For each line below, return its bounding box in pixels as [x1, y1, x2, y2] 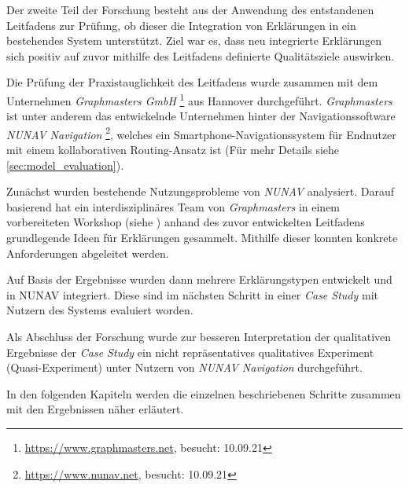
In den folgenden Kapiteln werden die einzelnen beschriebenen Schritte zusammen [6, 385, 401, 402]
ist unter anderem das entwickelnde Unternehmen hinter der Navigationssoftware [6, 108, 396, 124]
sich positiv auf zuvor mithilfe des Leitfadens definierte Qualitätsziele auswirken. [6, 47, 395, 64]
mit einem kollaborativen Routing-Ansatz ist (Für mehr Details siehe [6, 141, 340, 158]
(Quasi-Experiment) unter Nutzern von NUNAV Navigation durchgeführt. [6, 359, 363, 376]
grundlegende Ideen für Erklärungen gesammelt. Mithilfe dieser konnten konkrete [6, 229, 398, 246]
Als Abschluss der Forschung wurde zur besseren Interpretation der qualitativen [6, 328, 392, 344]
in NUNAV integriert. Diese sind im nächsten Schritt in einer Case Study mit [6, 286, 378, 303]
